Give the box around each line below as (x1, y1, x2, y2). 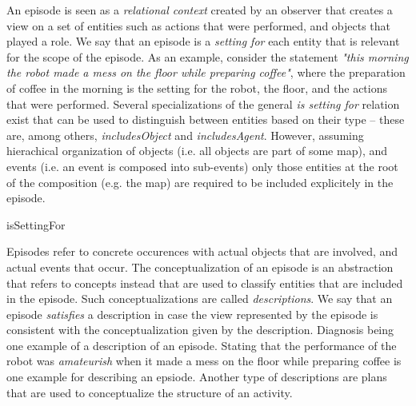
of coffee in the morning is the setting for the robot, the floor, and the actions (6, 79, 387, 96)
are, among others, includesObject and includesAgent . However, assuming (6, 126, 364, 143)
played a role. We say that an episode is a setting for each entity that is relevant (6, 33, 400, 50)
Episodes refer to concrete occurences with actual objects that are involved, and (6, 243, 398, 260)
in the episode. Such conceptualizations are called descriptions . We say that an (6, 290, 393, 307)
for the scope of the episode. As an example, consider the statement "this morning (6, 48, 409, 65)
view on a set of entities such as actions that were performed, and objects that (6, 17, 391, 34)
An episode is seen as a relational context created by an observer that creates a (6, 2, 393, 18)
